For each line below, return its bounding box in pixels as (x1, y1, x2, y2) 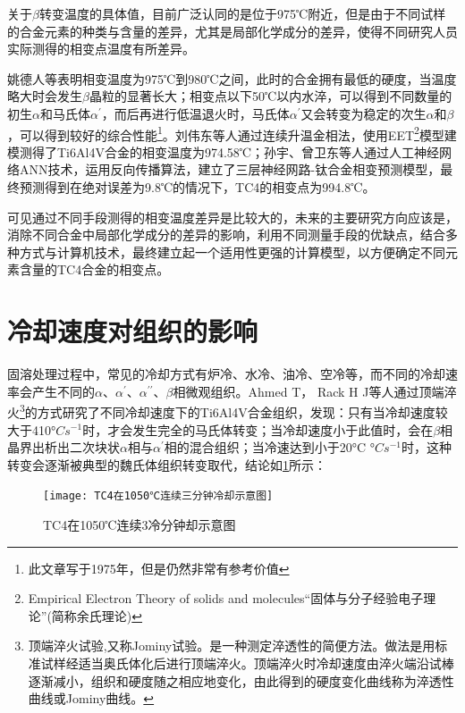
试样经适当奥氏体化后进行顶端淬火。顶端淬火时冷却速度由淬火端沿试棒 (40, 653, 454, 672)
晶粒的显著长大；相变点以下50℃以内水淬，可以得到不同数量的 (89, 87, 452, 105)
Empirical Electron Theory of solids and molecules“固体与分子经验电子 (28, 589, 424, 608)
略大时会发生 (7, 87, 82, 105)
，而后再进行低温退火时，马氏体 (101, 104, 290, 122)
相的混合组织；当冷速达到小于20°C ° (164, 438, 376, 457)
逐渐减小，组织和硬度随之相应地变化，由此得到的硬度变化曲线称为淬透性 (28, 671, 454, 690)
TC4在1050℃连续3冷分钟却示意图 (43, 515, 236, 533)
